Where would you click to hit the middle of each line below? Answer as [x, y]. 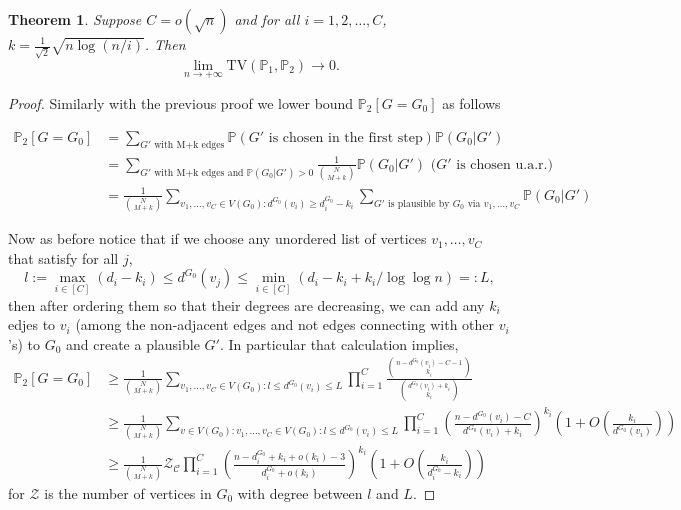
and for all [267, 19]
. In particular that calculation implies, [339, 343]
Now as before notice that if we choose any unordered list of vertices [217, 238]
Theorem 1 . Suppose [75, 19]
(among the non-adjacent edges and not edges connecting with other [285, 324]
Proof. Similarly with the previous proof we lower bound [181, 102]
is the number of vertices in [128, 492]
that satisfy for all [63, 257]
